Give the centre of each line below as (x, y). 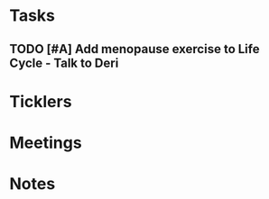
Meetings (46, 143)
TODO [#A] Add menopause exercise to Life (134, 49)
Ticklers (41, 101)
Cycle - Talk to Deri (64, 63)
